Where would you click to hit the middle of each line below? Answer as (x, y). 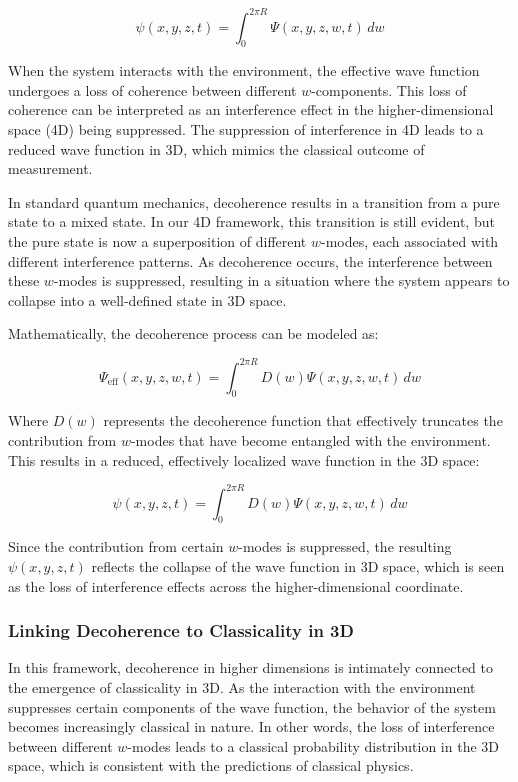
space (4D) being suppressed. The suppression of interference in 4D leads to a (246, 129)
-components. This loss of (389, 89)
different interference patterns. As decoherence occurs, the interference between (250, 260)
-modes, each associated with (410, 241)
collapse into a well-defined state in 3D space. (147, 299)
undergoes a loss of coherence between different (152, 89)
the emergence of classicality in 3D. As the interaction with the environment (242, 686)
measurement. (50, 168)
